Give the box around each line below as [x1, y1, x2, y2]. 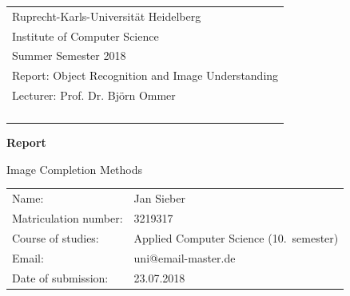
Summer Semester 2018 [12, 47, 126, 64]
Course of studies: [12, 229, 99, 246]
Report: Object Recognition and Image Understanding [12, 67, 279, 84]
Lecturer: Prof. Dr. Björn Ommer [12, 87, 176, 104]
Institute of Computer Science [12, 27, 159, 44]
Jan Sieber [133, 190, 185, 207]
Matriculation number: [12, 210, 123, 226]
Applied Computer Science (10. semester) [133, 229, 339, 246]
